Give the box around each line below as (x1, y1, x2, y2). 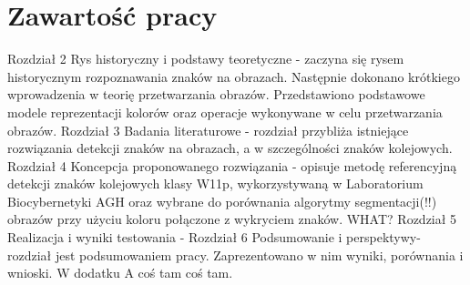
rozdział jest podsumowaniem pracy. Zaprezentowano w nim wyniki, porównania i (7, 245, 464, 264)
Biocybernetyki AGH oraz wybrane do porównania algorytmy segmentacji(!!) (7, 191, 437, 210)
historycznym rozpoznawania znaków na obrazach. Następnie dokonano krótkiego (7, 66, 460, 86)
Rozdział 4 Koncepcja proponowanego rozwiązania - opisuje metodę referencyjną (7, 156, 457, 175)
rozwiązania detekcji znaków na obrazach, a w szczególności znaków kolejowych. (7, 138, 453, 158)
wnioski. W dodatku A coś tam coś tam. (7, 263, 233, 282)
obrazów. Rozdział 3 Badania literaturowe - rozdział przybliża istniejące (7, 120, 409, 139)
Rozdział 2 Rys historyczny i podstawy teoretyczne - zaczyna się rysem (7, 49, 404, 68)
